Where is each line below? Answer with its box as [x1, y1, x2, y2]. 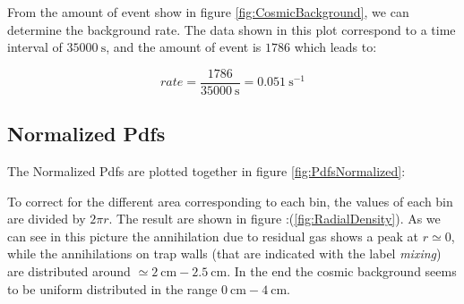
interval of [7, 38, 63, 56]
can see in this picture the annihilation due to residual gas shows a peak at [7, 226, 419, 245]
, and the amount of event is [106, 38, 262, 56]
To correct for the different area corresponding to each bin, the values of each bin [7, 191, 453, 210]
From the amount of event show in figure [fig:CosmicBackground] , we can [7, 3, 409, 21]
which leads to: [294, 38, 377, 56]
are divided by [7, 209, 86, 228]
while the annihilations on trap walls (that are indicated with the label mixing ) [7, 244, 442, 263]
